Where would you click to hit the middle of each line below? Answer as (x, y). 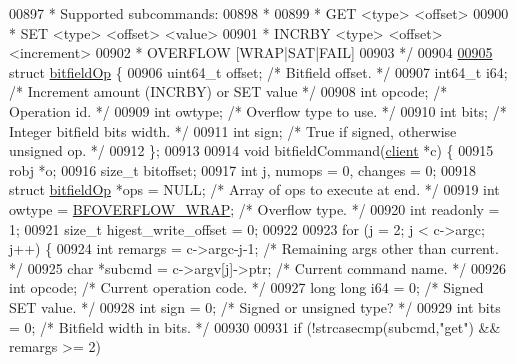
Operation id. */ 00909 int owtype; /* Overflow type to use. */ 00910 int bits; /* (258, 110)
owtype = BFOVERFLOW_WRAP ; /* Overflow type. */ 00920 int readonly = (254, 208)
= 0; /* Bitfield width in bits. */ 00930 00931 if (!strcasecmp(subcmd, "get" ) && (255, 326)
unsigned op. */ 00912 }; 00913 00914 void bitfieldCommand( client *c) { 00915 (251, 150)
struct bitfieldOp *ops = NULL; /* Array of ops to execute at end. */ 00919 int (254, 189)
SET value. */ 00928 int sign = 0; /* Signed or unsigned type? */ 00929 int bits (255, 306)
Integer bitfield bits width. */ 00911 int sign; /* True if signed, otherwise (233, 130)
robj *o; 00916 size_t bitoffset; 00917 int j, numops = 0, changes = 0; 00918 (242, 169)
